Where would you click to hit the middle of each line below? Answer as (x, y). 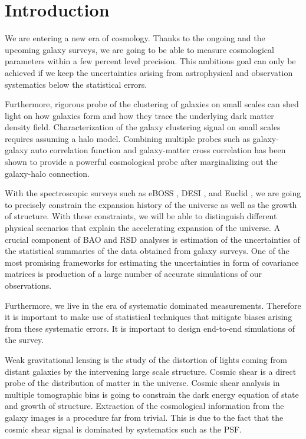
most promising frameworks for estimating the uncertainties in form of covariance (152, 262)
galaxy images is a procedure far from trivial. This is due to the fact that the (144, 417)
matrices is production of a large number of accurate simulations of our (134, 274)
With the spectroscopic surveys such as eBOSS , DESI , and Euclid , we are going (153, 193)
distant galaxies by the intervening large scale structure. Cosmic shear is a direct (151, 371)
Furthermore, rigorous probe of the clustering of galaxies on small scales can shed (152, 104)
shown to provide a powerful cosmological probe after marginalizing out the (141, 162)
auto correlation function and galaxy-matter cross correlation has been (158, 150)
